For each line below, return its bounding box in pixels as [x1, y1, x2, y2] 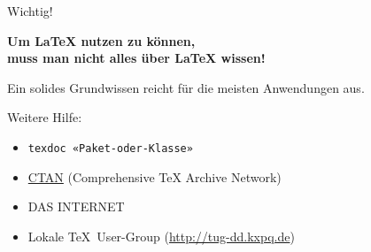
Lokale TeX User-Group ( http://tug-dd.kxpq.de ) [27, 226, 295, 245]
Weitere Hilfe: [7, 108, 82, 126]
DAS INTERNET [27, 197, 125, 216]
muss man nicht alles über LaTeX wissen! [7, 49, 266, 67]
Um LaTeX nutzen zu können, [7, 31, 196, 50]
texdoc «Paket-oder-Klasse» [27, 141, 193, 155]
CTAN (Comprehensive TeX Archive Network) [27, 167, 282, 186]
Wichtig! [7, 2, 53, 19]
